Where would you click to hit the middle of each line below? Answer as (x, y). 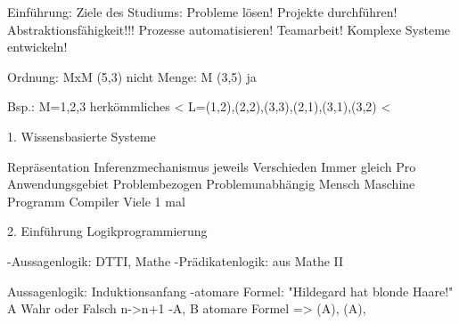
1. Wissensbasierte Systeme (82, 136)
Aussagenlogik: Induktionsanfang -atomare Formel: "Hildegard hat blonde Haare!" (230, 291)
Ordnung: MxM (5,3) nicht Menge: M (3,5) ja (132, 76)
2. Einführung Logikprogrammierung (107, 231)
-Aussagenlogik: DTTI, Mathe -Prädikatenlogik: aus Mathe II (176, 260)
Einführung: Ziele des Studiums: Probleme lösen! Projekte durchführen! (202, 12)
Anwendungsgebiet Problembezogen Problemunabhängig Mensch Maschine (211, 184)
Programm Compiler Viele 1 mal (96, 201)
